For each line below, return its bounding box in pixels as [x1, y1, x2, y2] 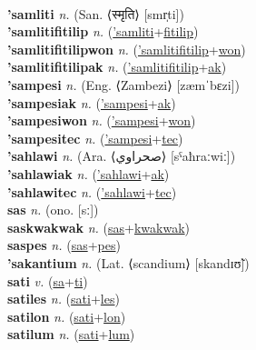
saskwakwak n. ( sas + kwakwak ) [7, 217, 191, 236]
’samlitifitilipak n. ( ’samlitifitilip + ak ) [7, 57, 227, 76]
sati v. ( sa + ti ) [7, 271, 88, 290]
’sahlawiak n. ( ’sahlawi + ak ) [7, 164, 170, 183]
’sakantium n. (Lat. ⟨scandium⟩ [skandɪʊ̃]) [7, 253, 250, 272]
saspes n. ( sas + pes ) [7, 235, 121, 255]
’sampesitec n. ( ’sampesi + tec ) [7, 128, 183, 147]
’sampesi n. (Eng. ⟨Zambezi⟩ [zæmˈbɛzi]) [7, 75, 241, 94]
